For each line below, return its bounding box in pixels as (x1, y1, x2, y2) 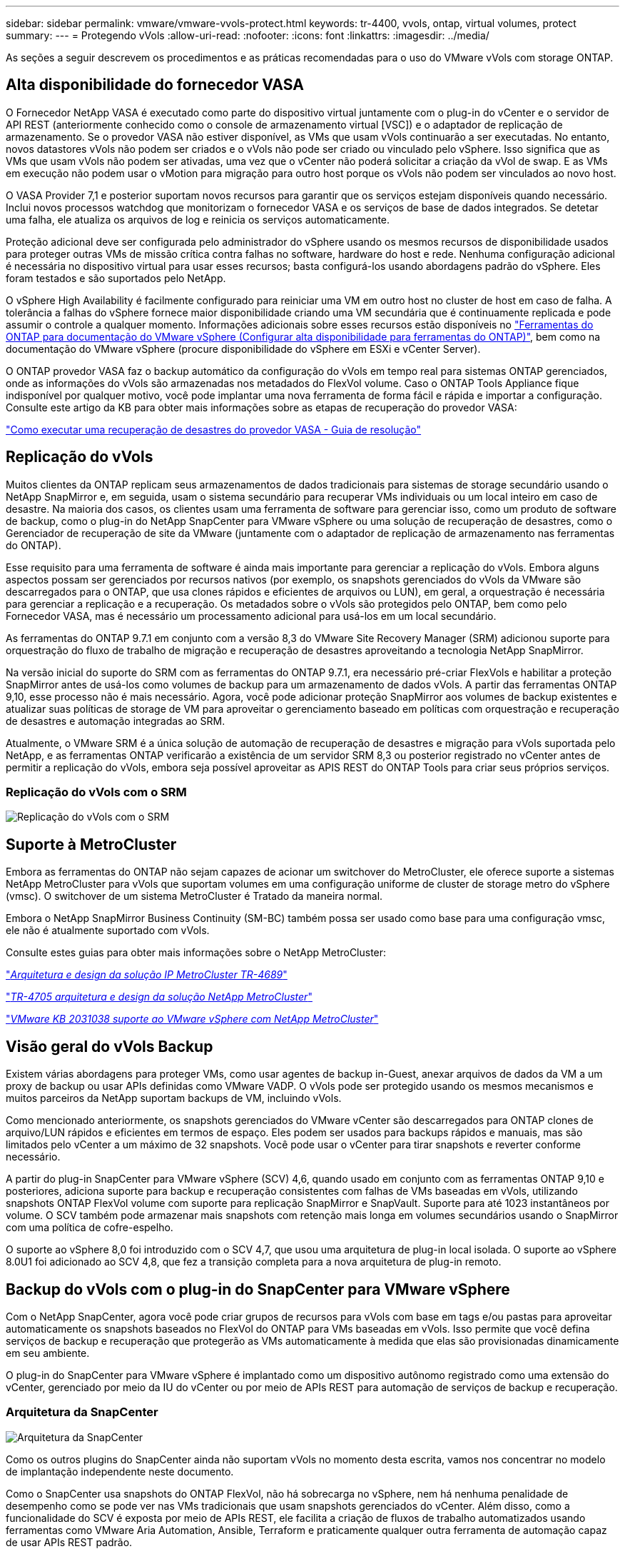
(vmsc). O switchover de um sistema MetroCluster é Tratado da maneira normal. (6, 890, 383, 903)
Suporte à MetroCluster (6, 835, 177, 853)
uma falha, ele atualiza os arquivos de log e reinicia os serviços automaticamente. (6, 213, 390, 226)
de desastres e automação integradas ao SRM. (6, 714, 225, 727)
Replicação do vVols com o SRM (6, 785, 187, 800)
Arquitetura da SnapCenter (6, 1405, 158, 1420)
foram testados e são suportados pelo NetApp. (6, 271, 226, 284)
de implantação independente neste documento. (6, 1465, 234, 1478)
